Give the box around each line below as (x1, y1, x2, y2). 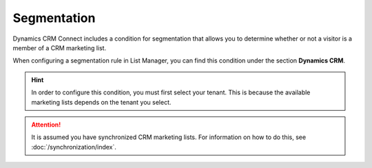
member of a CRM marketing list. (12, 43, 107, 52)
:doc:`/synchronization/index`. (31, 143, 117, 151)
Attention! (31, 120, 61, 129)
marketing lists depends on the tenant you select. (31, 98, 172, 106)
